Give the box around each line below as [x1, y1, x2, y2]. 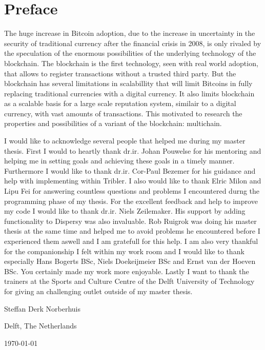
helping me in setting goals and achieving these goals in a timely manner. [4, 155, 235, 166]
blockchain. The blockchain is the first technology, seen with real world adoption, [4, 57, 258, 68]
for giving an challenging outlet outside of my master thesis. [4, 285, 193, 296]
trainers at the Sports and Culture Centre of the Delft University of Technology [4, 276, 255, 286]
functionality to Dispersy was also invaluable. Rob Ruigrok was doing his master [4, 215, 257, 226]
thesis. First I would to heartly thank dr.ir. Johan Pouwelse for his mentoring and [4, 145, 261, 156]
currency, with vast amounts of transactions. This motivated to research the [4, 108, 242, 118]
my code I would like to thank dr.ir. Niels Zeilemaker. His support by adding [4, 205, 246, 216]
